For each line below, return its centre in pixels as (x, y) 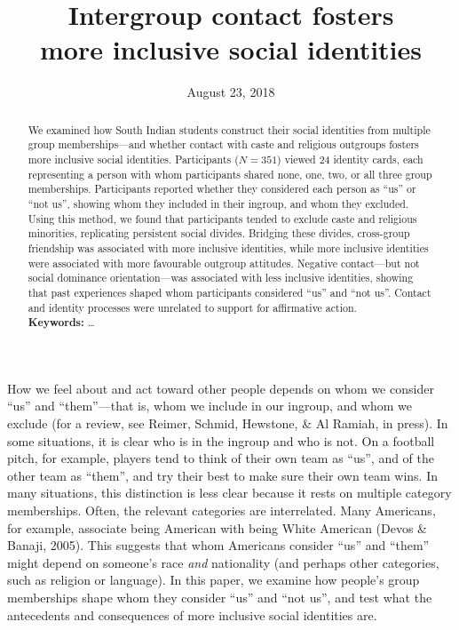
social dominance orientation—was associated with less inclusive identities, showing (221, 278)
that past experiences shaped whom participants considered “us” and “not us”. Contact (229, 292)
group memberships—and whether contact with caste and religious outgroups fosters (223, 144)
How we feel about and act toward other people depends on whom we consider (221, 388)
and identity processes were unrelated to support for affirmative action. (192, 307)
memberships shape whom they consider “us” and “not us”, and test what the (220, 598)
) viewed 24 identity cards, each (350, 159)
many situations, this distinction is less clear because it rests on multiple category (229, 493)
